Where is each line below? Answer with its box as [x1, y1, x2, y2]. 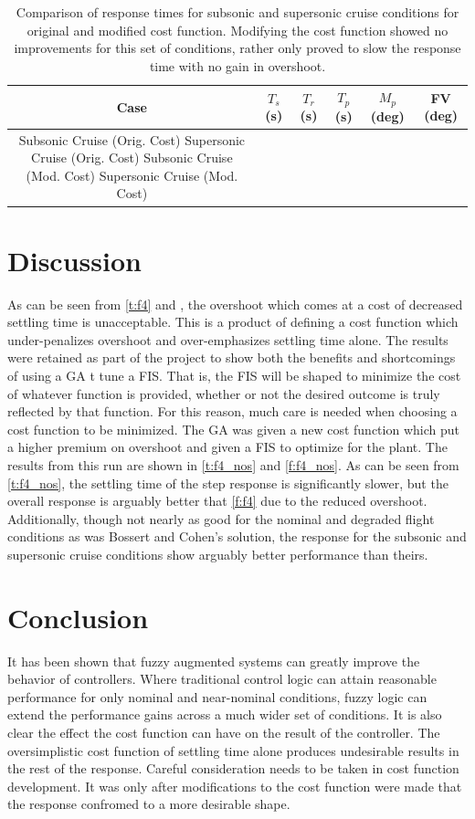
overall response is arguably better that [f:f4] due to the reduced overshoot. [7, 491, 427, 510]
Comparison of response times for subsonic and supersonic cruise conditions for [16, 3, 459, 21]
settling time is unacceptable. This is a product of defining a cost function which [7, 312, 459, 331]
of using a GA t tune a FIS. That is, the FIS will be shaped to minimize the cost [7, 366, 461, 385]
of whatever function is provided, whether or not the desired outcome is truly [7, 383, 440, 403]
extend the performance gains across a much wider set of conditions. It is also [7, 705, 442, 724]
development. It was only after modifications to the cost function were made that [7, 776, 462, 795]
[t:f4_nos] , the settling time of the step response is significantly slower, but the [7, 473, 449, 492]
